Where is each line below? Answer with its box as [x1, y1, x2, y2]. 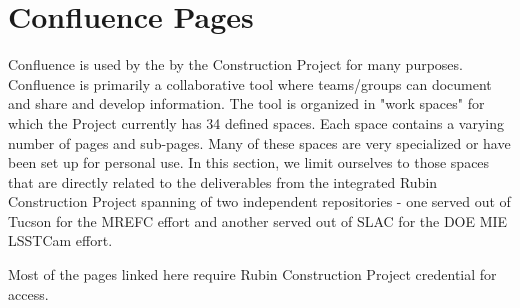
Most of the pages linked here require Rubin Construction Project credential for [8, 264, 497, 285]
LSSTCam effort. [8, 230, 113, 251]
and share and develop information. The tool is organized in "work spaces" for [8, 93, 485, 114]
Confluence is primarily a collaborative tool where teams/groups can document [8, 73, 492, 94]
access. [8, 283, 49, 304]
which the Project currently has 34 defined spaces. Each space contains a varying [8, 112, 504, 133]
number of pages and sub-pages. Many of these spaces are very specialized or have [8, 132, 511, 153]
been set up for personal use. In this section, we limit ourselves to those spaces [8, 152, 490, 173]
